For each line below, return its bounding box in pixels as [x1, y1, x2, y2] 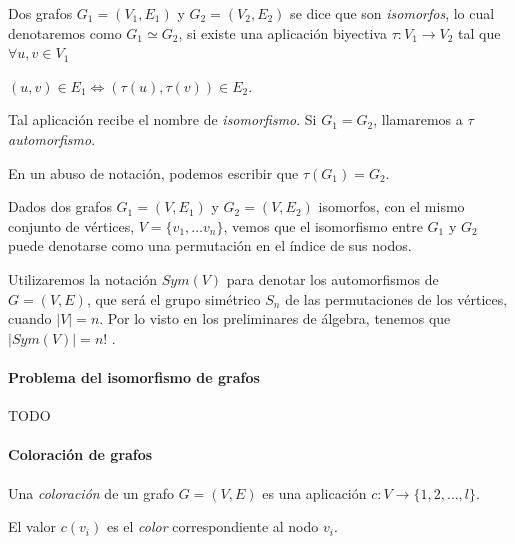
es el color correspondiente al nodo [106, 516, 319, 537]
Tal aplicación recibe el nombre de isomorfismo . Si [8, 109, 317, 130]
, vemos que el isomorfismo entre [223, 215, 423, 236]
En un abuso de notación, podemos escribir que [8, 162, 299, 183]
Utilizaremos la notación [8, 268, 158, 289]
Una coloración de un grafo [8, 482, 175, 503]
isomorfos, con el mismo [318, 196, 465, 217]
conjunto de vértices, [8, 215, 135, 236]
